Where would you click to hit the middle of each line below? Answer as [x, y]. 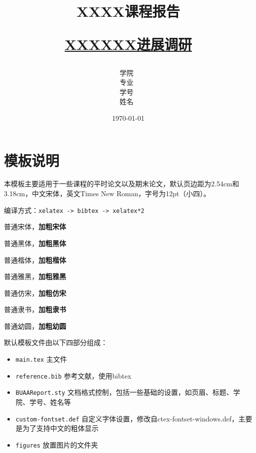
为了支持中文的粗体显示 [60, 428]
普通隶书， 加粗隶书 [35, 309]
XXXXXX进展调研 [128, 44]
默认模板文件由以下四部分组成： [56, 342]
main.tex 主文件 [41, 359]
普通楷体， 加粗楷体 [35, 260]
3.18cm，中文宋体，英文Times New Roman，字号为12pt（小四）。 [107, 193]
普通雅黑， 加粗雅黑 [35, 276]
